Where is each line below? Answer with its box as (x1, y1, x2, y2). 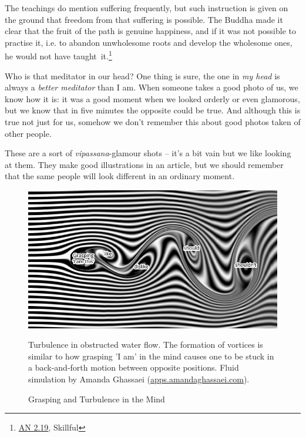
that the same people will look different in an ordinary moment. (5, 170, 235, 182)
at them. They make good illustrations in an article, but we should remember (5, 158, 284, 170)
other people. (5, 127, 52, 139)
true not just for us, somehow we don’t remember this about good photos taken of (5, 116, 301, 127)
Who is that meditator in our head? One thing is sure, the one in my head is (5, 69, 280, 82)
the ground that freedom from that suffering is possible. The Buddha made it (5, 13, 283, 25)
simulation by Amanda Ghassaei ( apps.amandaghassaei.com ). (28, 373, 250, 385)
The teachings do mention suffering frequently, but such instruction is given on (5, 2, 288, 14)
